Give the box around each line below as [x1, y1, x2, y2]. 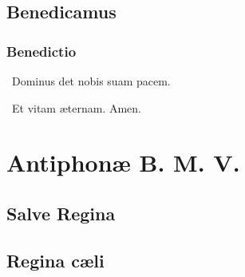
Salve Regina [6, 200, 116, 225]
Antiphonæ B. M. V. [6, 146, 240, 179]
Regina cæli [6, 247, 105, 272]
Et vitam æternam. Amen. [11, 99, 142, 116]
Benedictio [6, 41, 77, 61]
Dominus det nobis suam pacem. [11, 73, 171, 89]
